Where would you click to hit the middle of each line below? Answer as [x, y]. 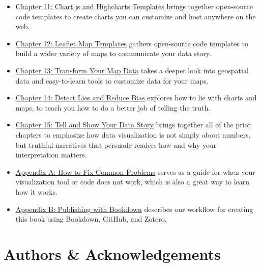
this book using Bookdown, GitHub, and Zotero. [91, 219]
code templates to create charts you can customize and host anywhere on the [136, 16]
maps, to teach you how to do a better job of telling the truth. [113, 107]
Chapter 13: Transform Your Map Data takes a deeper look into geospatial [132, 70]
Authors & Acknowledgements [112, 253]
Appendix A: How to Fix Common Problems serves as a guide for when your [135, 171]
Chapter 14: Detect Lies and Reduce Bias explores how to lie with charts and [136, 98]
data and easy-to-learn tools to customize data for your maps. [112, 80]
